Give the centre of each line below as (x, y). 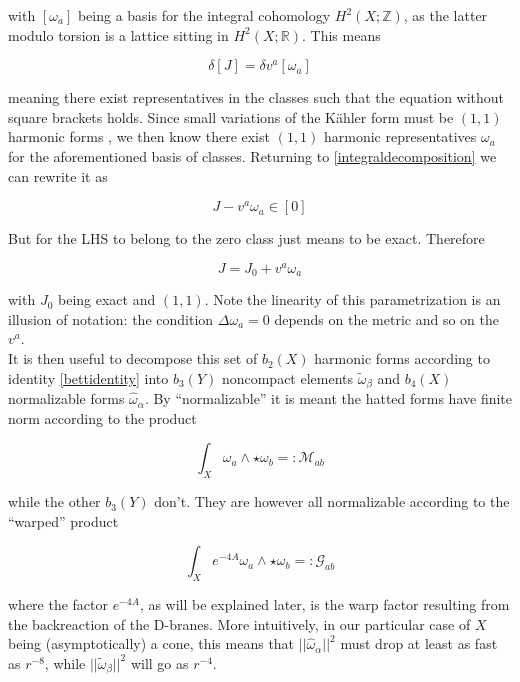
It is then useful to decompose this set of (133, 358)
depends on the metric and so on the (386, 318)
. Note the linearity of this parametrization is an (352, 299)
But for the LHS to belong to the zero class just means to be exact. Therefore (246, 238)
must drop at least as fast (419, 643)
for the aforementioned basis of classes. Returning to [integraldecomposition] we (252, 155)
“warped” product (63, 520)
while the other (54, 501)
